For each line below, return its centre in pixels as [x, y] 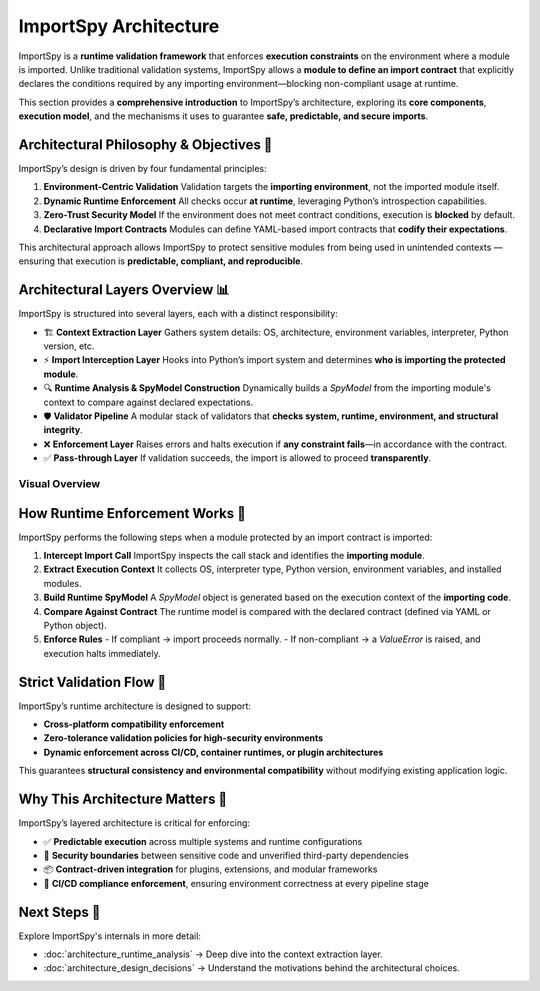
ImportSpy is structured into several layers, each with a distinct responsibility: [178, 314]
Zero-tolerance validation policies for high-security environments [183, 738]
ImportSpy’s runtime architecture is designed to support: [135, 706]
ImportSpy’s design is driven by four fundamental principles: [142, 169]
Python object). [75, 625]
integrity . [63, 430]
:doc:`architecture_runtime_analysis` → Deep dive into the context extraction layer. [213, 954]
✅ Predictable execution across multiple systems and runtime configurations [203, 841]
